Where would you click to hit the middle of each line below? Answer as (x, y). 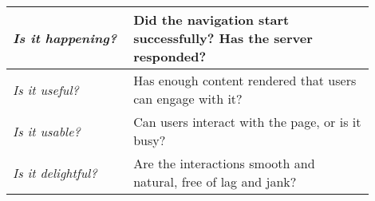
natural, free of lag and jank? (215, 181)
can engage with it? (188, 99)
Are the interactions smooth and (224, 163)
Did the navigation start (211, 20)
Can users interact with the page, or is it (247, 122)
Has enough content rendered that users (245, 80)
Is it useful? (46, 89)
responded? (170, 56)
